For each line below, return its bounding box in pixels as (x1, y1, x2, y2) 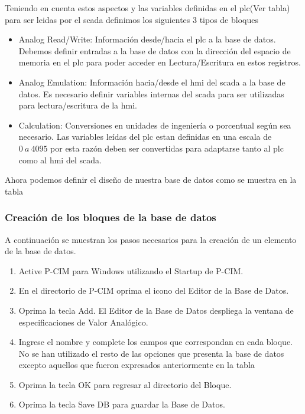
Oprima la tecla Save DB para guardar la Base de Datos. (18, 398, 225, 410)
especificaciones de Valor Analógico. (18, 316, 148, 328)
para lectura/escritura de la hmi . (18, 99, 137, 111)
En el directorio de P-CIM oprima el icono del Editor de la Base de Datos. (18, 284, 289, 297)
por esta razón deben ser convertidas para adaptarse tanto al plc (50, 142, 284, 154)
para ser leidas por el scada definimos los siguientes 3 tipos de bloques (5, 13, 258, 25)
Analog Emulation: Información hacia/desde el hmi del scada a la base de (18, 75, 285, 88)
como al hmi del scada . (18, 153, 102, 166)
